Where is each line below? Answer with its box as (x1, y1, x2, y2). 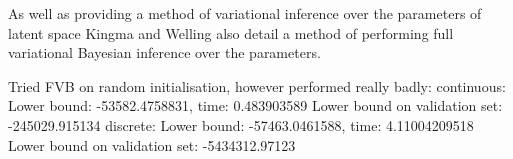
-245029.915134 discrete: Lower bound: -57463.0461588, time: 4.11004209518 (8, 114, 474, 135)
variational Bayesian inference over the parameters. (8, 42, 321, 63)
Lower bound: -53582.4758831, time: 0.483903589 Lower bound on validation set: (8, 95, 503, 116)
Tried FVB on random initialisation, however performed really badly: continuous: (8, 75, 506, 96)
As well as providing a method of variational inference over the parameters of (8, 3, 482, 23)
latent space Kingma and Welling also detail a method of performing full (8, 22, 454, 43)
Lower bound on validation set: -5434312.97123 (8, 134, 296, 155)
